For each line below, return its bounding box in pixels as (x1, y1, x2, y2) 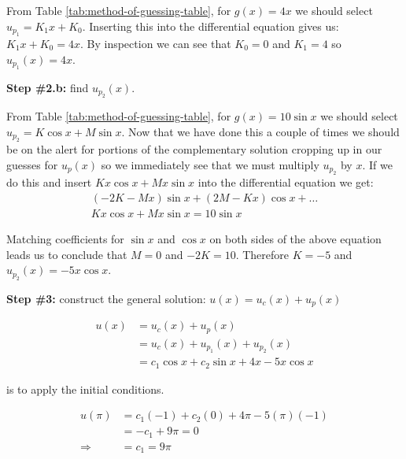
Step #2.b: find (6, 80, 89, 95)
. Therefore (235, 246, 290, 262)
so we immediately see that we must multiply (101, 157, 319, 172)
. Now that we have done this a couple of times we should (121, 124, 400, 139)
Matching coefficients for (6, 231, 124, 247)
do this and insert (6, 174, 92, 191)
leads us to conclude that (6, 246, 127, 262)
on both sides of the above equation (209, 231, 382, 247)
